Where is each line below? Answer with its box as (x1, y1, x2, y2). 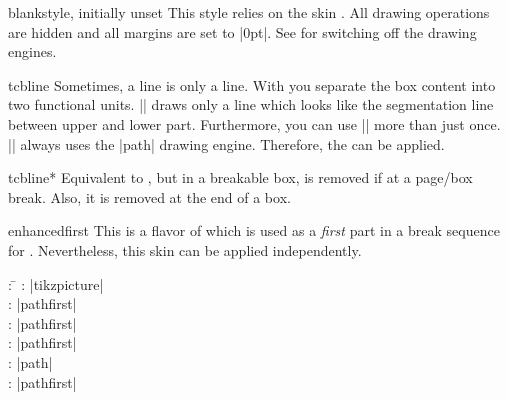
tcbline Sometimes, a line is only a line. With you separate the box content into (8, 74, 496, 95)
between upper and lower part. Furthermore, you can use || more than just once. (8, 113, 501, 134)
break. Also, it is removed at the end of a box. (8, 186, 291, 207)
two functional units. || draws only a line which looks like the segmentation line (8, 94, 494, 115)
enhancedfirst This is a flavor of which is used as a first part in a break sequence (8, 220, 500, 241)
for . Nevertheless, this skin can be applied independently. (8, 239, 362, 260)
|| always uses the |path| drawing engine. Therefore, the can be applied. (8, 133, 445, 154)
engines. (8, 41, 57, 62)
